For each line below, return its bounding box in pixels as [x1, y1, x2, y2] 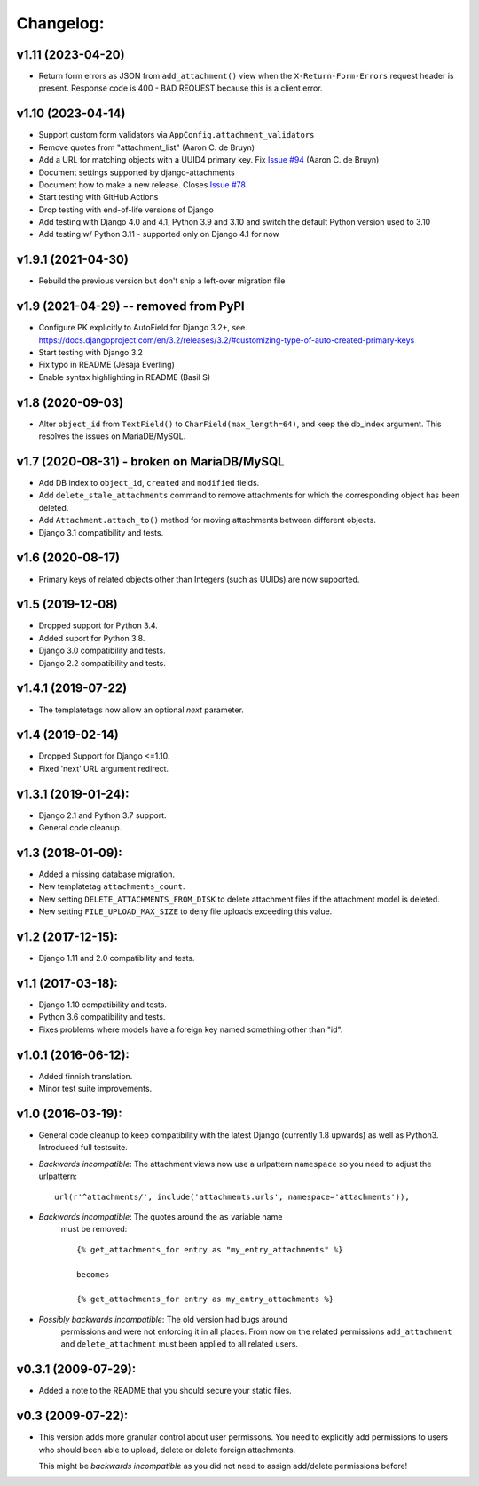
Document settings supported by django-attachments [38, 167, 235, 178]
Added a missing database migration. [38, 869, 175, 879]
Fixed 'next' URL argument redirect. [38, 763, 169, 774]
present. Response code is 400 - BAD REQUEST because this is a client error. [38, 83, 323, 93]
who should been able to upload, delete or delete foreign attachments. [38, 1444, 296, 1455]
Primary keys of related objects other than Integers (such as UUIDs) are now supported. [38, 574, 360, 584]
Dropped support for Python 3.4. [38, 620, 159, 631]
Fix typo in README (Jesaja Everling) [38, 360, 175, 370]
